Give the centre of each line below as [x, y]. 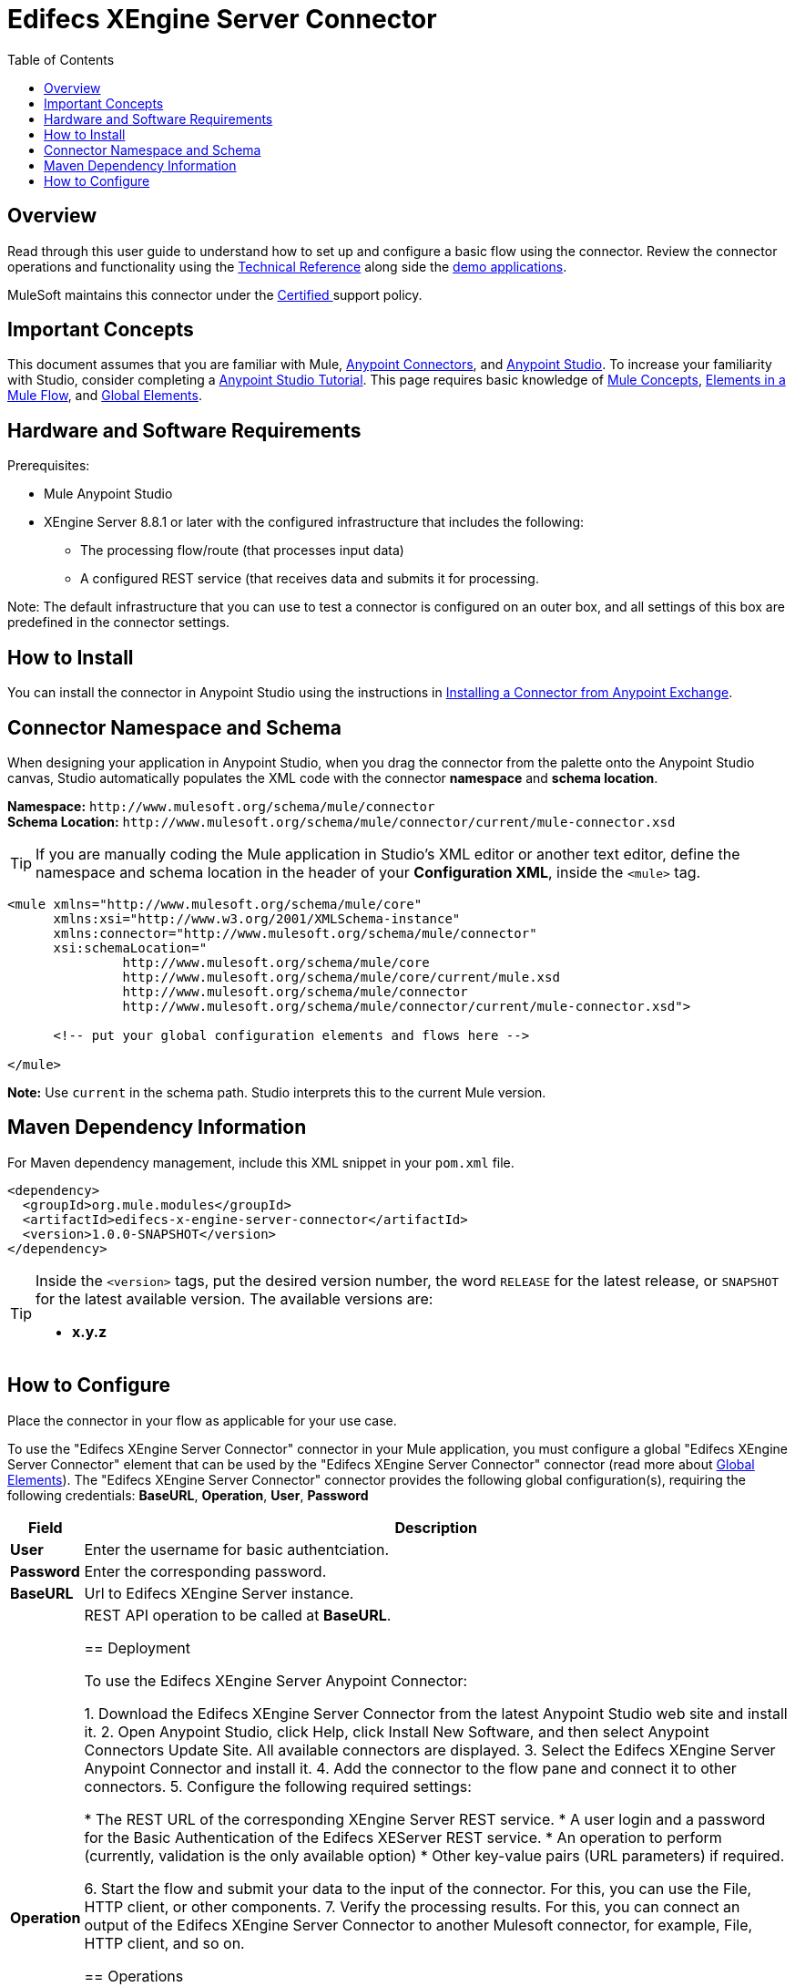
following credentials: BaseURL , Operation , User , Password [188, 1495]
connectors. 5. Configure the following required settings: [278, 1786]
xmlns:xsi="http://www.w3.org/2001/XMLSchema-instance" [257, 918]
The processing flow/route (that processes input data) [242, 551]
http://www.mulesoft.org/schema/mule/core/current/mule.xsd [341, 977]
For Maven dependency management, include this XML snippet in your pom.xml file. [261, 1162]
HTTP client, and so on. [164, 1943]
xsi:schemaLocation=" [130, 947]
